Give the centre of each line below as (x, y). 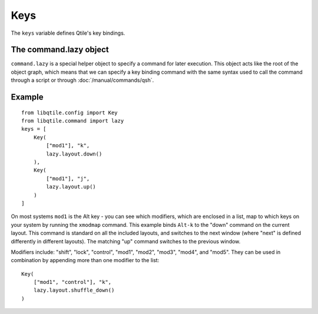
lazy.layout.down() (74, 154)
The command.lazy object (60, 50)
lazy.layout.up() (71, 187)
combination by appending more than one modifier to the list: (85, 260)
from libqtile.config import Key (69, 113)
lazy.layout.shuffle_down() (74, 290)
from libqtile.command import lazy (73, 121)
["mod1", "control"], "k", (72, 282)
